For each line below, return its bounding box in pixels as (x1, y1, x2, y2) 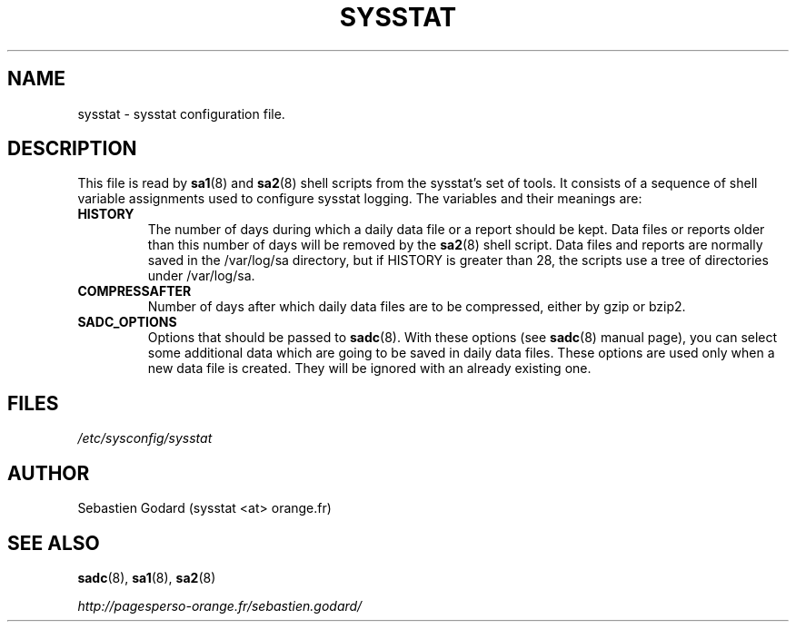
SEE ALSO (7, 531, 100, 555)
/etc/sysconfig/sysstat (77, 430, 213, 447)
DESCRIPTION (7, 137, 137, 161)
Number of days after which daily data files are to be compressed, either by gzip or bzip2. (147, 299, 686, 315)
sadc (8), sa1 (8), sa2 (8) (77, 569, 216, 585)
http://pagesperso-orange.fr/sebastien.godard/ (77, 597, 363, 614)
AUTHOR (7, 461, 90, 485)
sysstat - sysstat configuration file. (77, 105, 285, 122)
